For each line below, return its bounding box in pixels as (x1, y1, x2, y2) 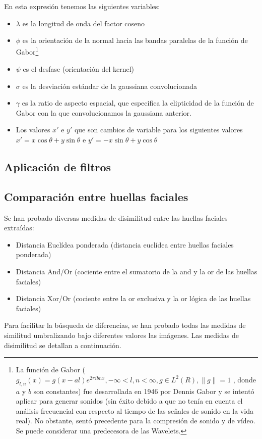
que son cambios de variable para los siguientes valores (74, 124, 243, 135)
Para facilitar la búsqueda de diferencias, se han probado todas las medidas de (4, 320, 246, 330)
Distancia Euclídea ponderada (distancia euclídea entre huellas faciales (16, 239, 234, 250)
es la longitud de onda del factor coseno (22, 18, 145, 28)
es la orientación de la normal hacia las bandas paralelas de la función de (22, 35, 248, 45)
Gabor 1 (16, 45, 39, 57)
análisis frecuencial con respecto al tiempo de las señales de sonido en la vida (16, 405, 253, 416)
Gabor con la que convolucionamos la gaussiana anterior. (16, 107, 191, 118)
